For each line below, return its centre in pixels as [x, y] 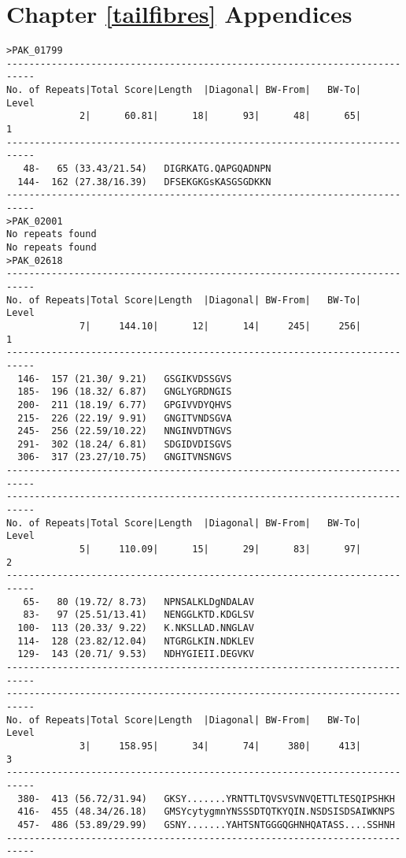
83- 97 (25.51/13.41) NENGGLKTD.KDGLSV [138, 615]
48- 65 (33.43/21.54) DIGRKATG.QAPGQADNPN [147, 169]
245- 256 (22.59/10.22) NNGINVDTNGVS [125, 431]
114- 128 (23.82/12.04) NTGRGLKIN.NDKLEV [136, 641]
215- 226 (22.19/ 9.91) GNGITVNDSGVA [125, 418]
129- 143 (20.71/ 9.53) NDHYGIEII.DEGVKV [136, 654]
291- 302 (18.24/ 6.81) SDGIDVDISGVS [125, 444]
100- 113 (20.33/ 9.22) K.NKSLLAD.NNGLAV [136, 628]
